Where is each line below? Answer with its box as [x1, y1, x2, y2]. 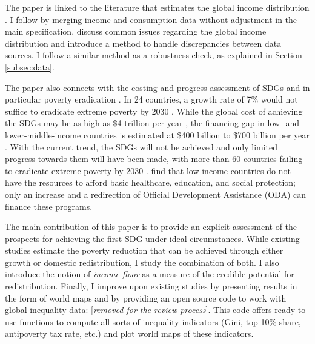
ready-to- [274, 303, 308, 316]
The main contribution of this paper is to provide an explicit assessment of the [5, 220, 297, 233]
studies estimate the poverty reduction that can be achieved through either [5, 244, 283, 257]
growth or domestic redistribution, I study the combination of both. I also [5, 255, 279, 268]
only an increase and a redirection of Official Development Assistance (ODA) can [5, 187, 306, 200]
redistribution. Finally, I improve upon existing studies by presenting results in [5, 280, 297, 292]
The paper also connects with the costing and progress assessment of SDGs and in [5, 81, 310, 93]
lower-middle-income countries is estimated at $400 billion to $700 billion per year [5, 128, 310, 141]
